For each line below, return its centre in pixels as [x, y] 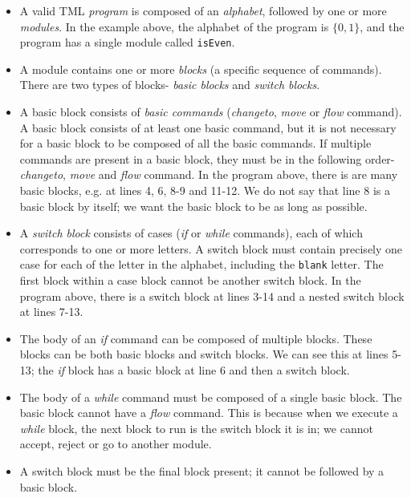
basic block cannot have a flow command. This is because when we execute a [209, 413]
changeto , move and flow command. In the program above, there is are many [209, 174]
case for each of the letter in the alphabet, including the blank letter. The [201, 264]
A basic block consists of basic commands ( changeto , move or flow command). [211, 112]
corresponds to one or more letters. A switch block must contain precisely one [211, 248]
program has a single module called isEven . [127, 42]
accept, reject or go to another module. [116, 444]
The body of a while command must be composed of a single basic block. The [211, 397]
